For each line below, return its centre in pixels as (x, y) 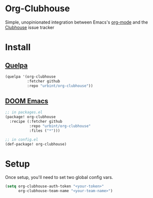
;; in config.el (22, 140)
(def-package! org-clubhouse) (36, 144)
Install (18, 47)
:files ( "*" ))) (45, 131)
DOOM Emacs (27, 101)
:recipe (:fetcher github (36, 122)
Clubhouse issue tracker (30, 27)
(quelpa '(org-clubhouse (30, 77)
